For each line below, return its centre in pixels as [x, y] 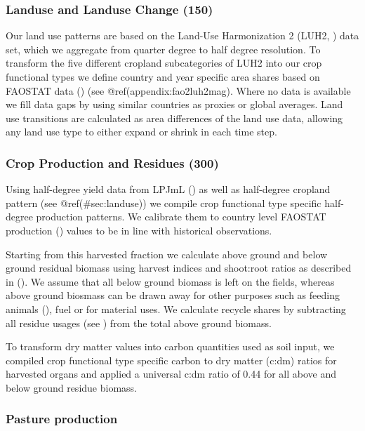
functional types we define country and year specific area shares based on [163, 77]
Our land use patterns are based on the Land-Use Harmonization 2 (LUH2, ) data [182, 35]
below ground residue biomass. [71, 387]
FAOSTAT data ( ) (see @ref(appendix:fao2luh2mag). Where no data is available [178, 90]
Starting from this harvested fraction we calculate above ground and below [167, 254]
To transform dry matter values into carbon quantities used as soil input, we [170, 346]
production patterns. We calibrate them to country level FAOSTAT [181, 217]
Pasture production [62, 419]
